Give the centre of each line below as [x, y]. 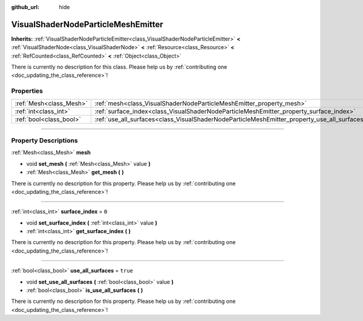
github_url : [25, 7]
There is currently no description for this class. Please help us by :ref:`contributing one [119, 67]
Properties [27, 91]
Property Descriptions [44, 141]
